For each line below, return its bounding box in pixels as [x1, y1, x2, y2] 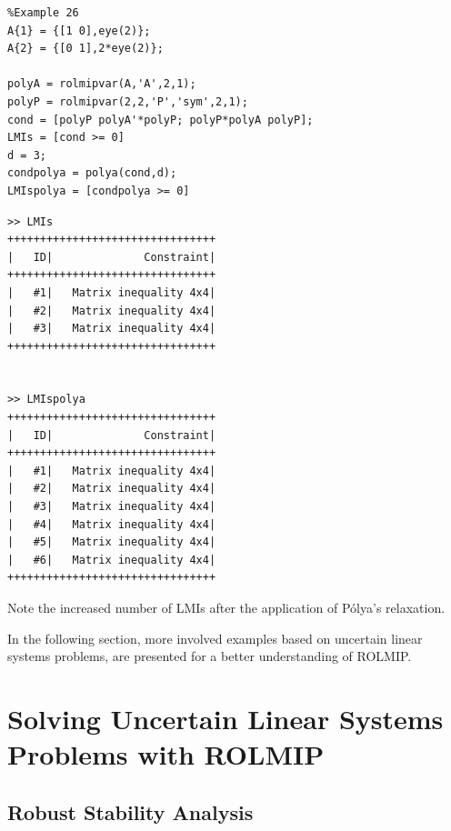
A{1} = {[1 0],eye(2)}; [7, 24, 151, 37]
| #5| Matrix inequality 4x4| [7, 536, 216, 549]
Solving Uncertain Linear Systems [7, 699, 444, 736]
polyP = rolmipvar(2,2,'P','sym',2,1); [7, 95, 248, 108]
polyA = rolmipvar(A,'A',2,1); [7, 77, 196, 91]
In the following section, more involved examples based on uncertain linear [7, 628, 423, 647]
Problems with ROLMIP [7, 736, 325, 773]
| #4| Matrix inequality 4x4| [7, 517, 216, 531]
